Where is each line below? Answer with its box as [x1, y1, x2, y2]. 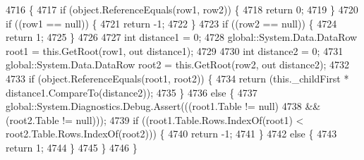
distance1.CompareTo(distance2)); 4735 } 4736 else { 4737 [6, 85, 257, 99]
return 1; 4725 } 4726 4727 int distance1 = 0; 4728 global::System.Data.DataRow [6, 30, 358, 44]
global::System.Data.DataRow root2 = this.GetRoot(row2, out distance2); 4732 [6, 57, 349, 72]
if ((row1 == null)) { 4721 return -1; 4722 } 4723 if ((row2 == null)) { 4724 [6, 16, 337, 30]
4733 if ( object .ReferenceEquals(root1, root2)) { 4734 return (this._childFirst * [6, 70, 349, 85]
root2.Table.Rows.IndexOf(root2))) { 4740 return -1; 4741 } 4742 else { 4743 [6, 126, 337, 141]
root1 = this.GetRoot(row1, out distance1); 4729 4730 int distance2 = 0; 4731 [6, 43, 344, 58]
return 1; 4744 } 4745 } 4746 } [6, 140, 138, 154]
